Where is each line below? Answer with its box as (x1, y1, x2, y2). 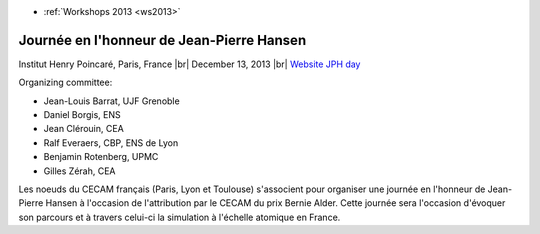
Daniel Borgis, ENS (43, 109, 121, 121)
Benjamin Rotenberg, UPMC (43, 151, 159, 163)
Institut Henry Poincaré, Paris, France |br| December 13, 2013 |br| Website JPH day (18, 58, 361, 70)
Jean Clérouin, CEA (43, 123, 124, 135)
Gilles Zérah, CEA (43, 165, 116, 177)
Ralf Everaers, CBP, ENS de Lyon (43, 136, 179, 149)
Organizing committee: (18, 76, 113, 89)
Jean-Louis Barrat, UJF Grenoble (43, 95, 180, 107)
